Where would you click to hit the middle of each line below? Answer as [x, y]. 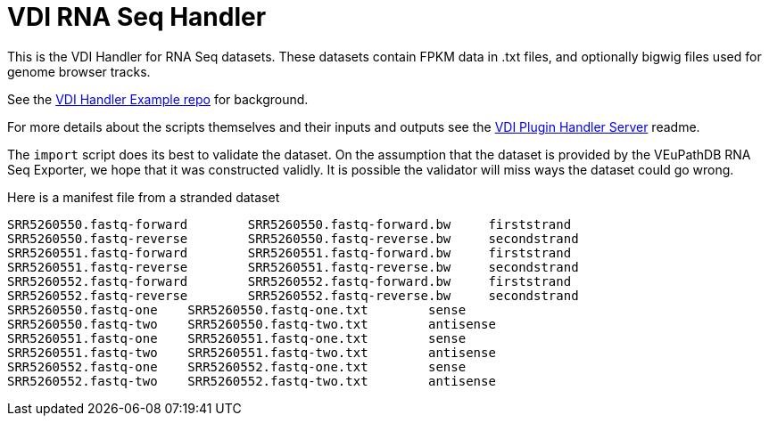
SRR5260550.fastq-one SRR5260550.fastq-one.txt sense [237, 309]
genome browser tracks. [79, 71]
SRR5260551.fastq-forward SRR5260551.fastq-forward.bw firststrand [289, 252]
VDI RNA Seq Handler [137, 17]
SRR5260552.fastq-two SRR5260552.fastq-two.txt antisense [252, 381]
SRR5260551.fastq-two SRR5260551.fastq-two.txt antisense [252, 352]
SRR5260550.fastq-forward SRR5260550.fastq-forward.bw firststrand [289, 224]
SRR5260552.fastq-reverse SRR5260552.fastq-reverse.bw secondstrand [293, 295]
